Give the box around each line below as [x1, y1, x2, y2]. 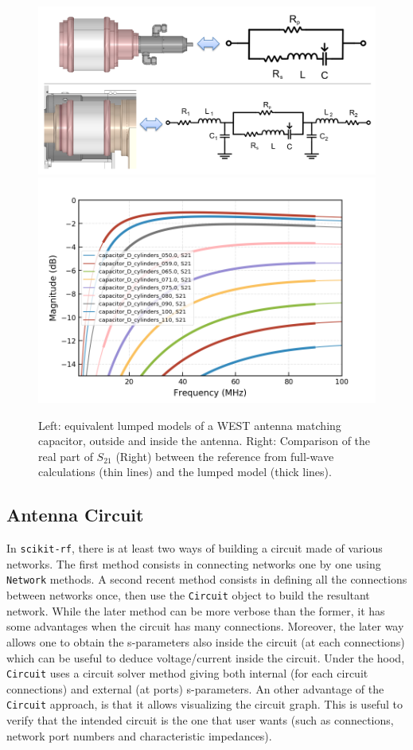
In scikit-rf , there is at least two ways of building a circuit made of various [6, 540, 383, 557]
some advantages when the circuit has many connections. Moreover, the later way [6, 618, 404, 635]
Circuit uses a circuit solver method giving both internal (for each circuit [6, 665, 368, 682]
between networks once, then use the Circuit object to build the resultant [6, 587, 370, 604]
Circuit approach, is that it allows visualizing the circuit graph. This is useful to [6, 696, 403, 713]
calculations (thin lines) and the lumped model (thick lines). [38, 463, 332, 480]
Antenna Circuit [6, 502, 144, 527]
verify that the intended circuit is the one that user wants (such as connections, [6, 712, 394, 729]
